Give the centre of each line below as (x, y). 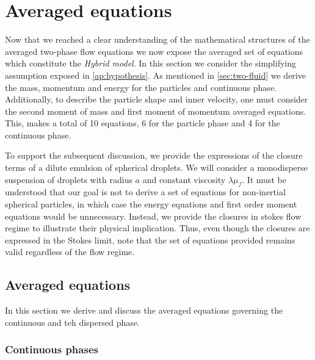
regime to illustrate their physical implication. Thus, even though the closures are (157, 228)
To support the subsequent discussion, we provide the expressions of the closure (154, 155)
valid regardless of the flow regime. (70, 252)
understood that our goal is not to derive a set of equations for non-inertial (145, 192)
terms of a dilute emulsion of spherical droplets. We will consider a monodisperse (156, 167)
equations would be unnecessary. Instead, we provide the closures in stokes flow (153, 216)
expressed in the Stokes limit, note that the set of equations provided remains (150, 239)
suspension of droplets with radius (69, 179)
